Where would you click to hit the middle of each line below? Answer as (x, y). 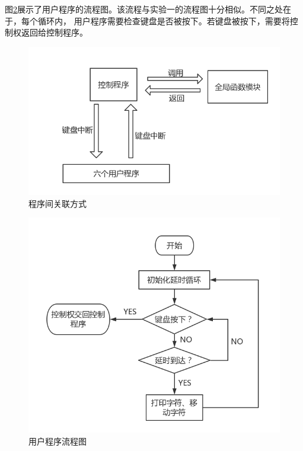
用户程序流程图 (58, 441)
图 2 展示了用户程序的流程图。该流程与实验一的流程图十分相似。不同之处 (144, 9)
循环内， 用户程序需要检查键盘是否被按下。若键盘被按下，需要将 (164, 20)
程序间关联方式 (58, 203)
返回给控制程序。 (54, 32)
